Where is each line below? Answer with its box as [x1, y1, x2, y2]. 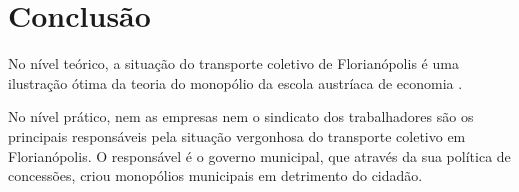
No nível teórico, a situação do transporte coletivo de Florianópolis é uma [8, 53, 459, 74]
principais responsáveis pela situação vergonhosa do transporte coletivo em [8, 125, 466, 146]
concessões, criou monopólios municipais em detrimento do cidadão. [8, 165, 423, 186]
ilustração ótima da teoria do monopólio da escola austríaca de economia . [8, 72, 463, 93]
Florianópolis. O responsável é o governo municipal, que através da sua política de [8, 145, 511, 166]
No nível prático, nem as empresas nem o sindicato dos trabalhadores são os [8, 106, 474, 127]
